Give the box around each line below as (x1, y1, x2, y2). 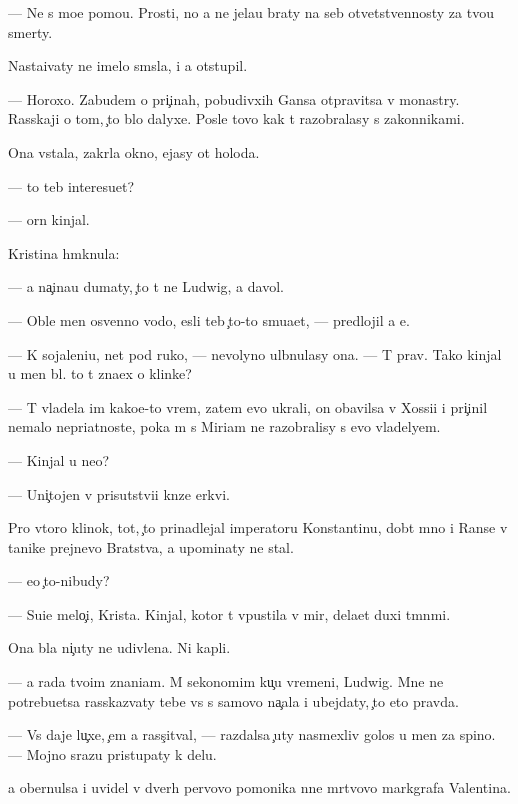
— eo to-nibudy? (8, 570, 110, 591)
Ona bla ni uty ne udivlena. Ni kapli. (8, 637, 231, 658)
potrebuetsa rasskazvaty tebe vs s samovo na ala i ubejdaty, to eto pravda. (8, 690, 459, 711)
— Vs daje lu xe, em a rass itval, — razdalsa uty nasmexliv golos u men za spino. (8, 724, 496, 745)
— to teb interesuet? (8, 175, 135, 196)
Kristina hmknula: (8, 242, 120, 263)
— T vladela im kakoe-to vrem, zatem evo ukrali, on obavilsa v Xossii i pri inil (8, 396, 488, 417)
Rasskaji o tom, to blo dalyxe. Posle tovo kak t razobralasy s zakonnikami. (8, 108, 465, 129)
